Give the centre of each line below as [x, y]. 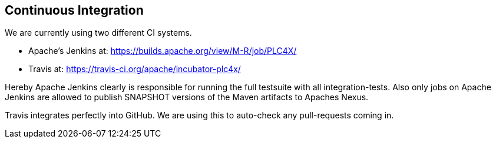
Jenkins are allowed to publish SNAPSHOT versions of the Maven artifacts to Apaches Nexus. [187, 97]
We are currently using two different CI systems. [98, 33]
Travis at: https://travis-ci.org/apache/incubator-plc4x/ [135, 69]
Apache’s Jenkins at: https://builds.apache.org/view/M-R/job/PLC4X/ [163, 51]
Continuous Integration [74, 10]
